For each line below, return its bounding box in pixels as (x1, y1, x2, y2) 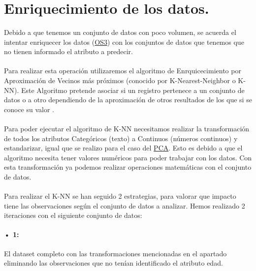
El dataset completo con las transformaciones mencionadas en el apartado (4, 248, 227, 258)
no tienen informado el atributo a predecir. (4, 46, 133, 57)
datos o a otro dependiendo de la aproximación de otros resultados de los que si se (4, 94, 252, 105)
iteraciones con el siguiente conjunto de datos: (4, 210, 142, 220)
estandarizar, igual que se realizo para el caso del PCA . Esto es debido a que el (4, 143, 243, 153)
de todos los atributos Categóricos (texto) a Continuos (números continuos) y (4, 133, 238, 143)
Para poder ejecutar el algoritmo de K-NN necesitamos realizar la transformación (4, 123, 250, 133)
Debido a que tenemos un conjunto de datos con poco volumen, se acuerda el (4, 27, 236, 37)
